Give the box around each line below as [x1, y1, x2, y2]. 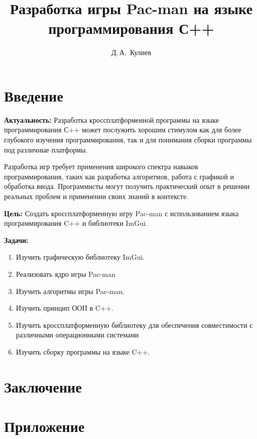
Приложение [4, 416, 85, 436]
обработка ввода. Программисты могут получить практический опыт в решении [4, 181, 250, 191]
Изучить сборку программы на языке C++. [16, 346, 150, 357]
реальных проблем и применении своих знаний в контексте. [4, 191, 189, 201]
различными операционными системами [16, 329, 139, 340]
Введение [4, 85, 64, 106]
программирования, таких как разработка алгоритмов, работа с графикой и [4, 171, 234, 181]
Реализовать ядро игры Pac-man [16, 268, 116, 279]
